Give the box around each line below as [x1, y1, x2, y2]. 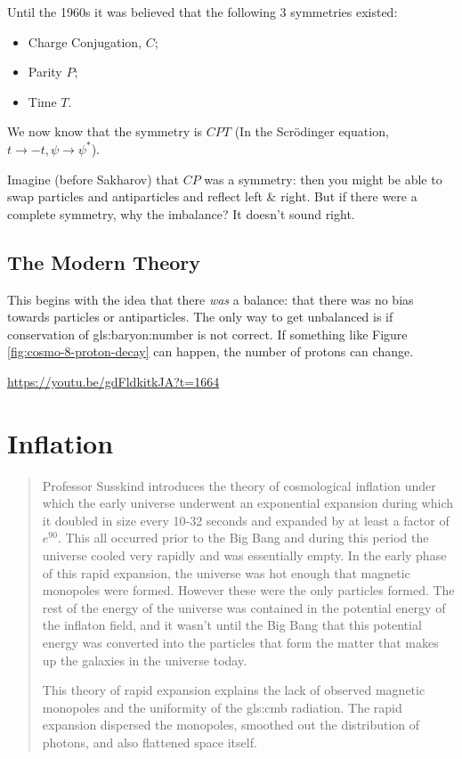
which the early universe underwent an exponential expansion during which [42, 494, 453, 512]
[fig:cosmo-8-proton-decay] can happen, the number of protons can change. [7, 342, 414, 361]
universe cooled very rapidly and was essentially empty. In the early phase [42, 546, 447, 565]
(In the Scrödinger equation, [234, 122, 389, 141]
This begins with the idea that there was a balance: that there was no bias [7, 290, 414, 308]
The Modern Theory [7, 248, 200, 275]
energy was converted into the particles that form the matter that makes [42, 632, 439, 651]
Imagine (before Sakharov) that [7, 169, 179, 188]
